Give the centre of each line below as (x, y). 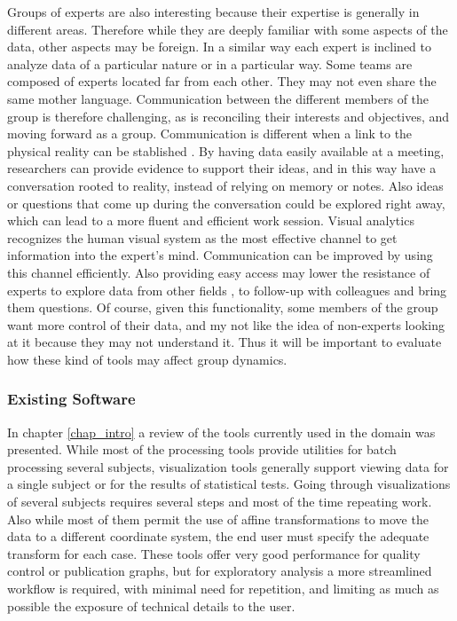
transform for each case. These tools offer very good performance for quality (214, 553)
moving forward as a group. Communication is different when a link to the (210, 134)
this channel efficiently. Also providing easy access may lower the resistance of (219, 272)
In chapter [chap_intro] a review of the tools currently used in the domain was (221, 432)
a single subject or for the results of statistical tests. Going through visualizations (229, 484)
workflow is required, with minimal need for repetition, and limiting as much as (223, 589)
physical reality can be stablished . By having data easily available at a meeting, (226, 150)
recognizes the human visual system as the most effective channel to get (202, 237)
